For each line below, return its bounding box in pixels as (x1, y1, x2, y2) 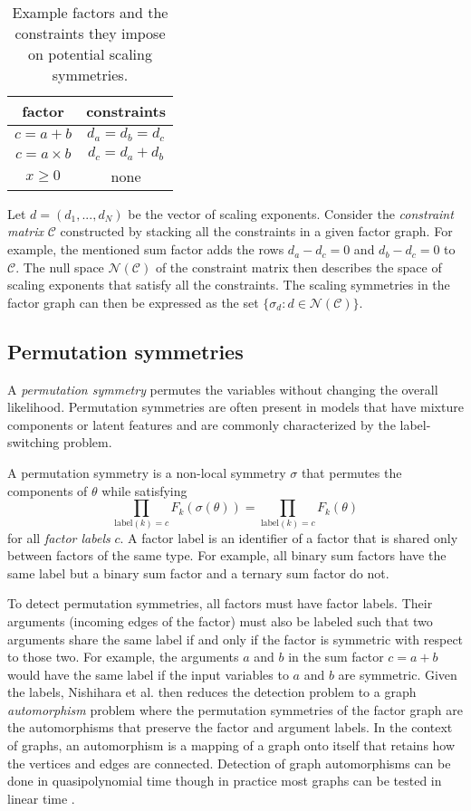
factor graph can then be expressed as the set (7, 292, 259, 311)
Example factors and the (12, 2, 168, 23)
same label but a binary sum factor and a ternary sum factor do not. (7, 563, 389, 582)
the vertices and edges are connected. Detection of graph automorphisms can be (7, 753, 451, 772)
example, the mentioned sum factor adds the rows (7, 240, 284, 259)
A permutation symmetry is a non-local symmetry (7, 463, 286, 482)
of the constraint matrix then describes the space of (155, 257, 442, 276)
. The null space (15, 257, 104, 276)
